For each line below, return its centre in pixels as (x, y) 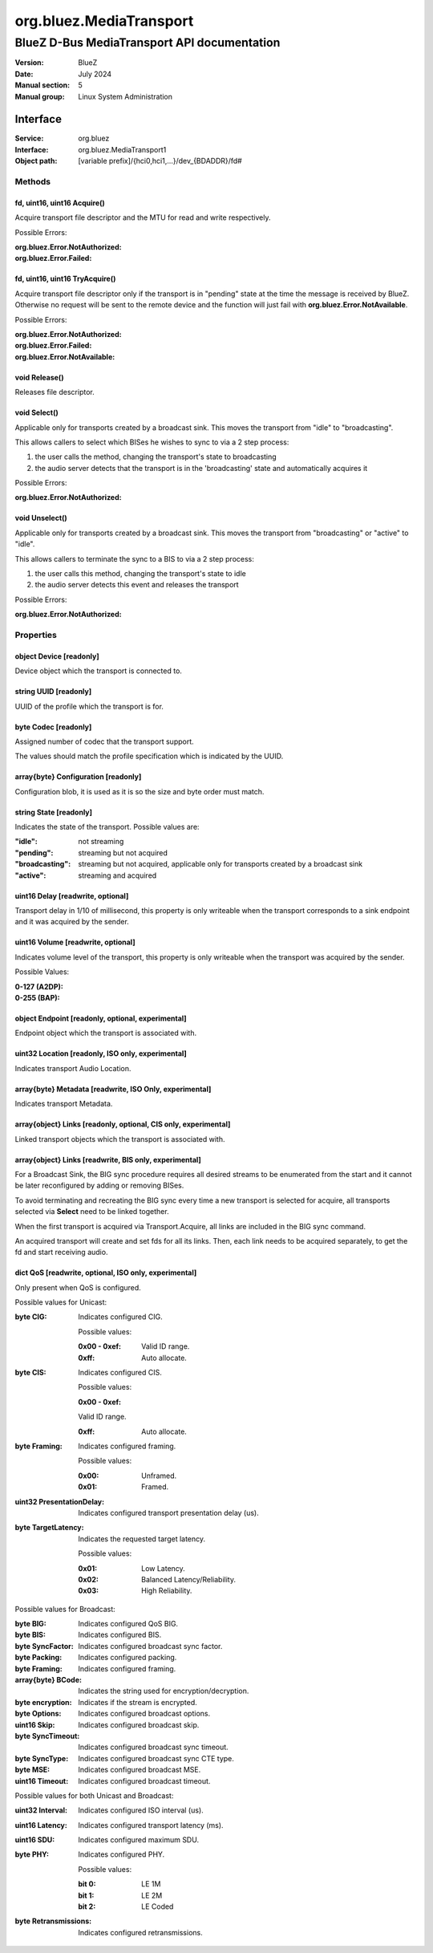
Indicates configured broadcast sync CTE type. (156, 1758)
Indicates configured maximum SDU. (139, 1840)
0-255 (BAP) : (37, 998)
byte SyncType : (42, 1758)
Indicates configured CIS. (120, 1373)
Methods (33, 182)
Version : (29, 63)
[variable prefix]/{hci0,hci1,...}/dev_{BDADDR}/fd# (160, 161)
